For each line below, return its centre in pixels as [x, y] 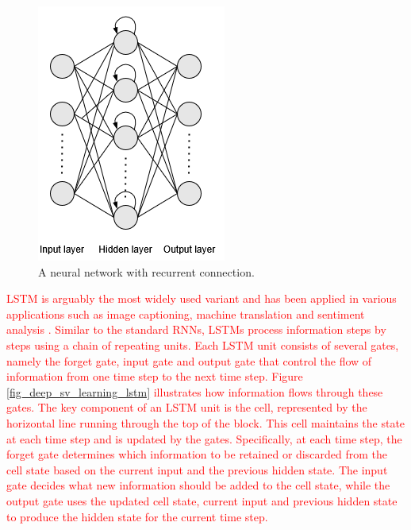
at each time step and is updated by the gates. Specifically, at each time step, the [204, 438]
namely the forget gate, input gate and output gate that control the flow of [189, 360]
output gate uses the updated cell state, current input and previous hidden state [202, 500]
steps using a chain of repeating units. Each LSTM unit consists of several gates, [203, 344]
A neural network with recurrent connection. [146, 271]
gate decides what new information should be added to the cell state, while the [198, 485]
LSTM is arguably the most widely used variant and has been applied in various [202, 298]
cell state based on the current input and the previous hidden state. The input [197, 469]
